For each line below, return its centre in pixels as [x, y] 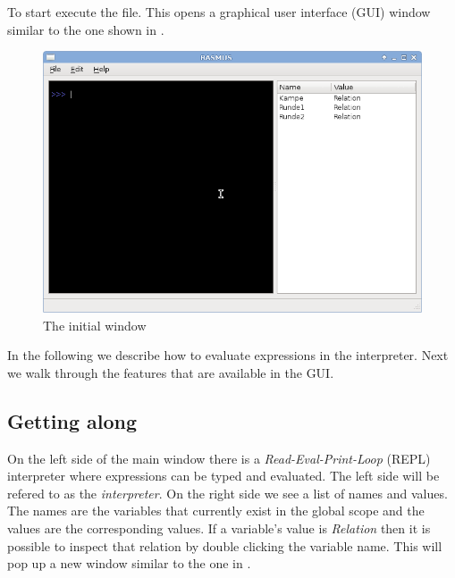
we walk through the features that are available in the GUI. [171, 372]
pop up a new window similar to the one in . [129, 563]
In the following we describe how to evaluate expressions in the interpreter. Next [228, 355]
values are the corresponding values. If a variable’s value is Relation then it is [219, 528]
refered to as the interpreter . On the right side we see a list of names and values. [227, 493]
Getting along [72, 420]
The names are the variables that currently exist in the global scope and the [216, 511]
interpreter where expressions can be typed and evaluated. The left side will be [223, 476]
